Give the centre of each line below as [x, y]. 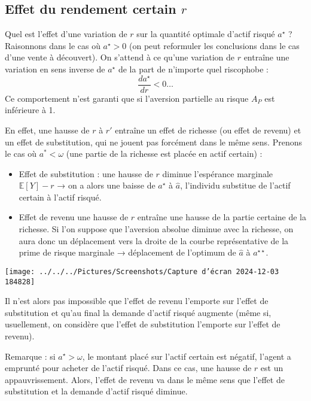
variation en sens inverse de [55, 69]
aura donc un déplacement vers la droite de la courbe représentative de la [154, 240]
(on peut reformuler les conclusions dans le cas [214, 45]
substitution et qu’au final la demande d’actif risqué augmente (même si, [138, 312]
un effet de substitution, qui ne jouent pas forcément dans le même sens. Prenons [153, 142]
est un [272, 368]
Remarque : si [30, 356]
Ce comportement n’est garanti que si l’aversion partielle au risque [127, 98]
